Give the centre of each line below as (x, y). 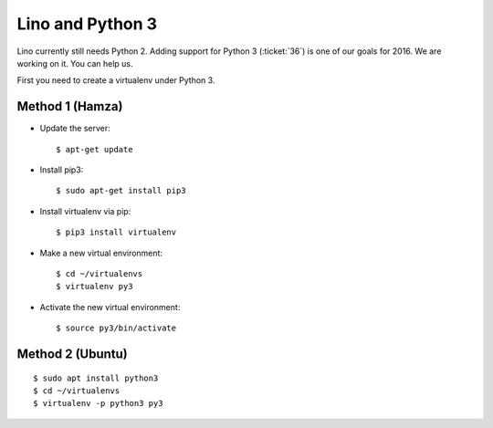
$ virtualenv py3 (94, 287)
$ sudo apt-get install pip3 (121, 191)
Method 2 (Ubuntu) (72, 354)
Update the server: (75, 129)
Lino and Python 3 (87, 24)
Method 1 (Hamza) (70, 106)
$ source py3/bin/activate (116, 328)
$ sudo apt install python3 (96, 378)
